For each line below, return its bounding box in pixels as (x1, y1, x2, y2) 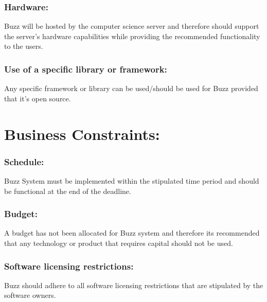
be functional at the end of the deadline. (4, 185, 131, 196)
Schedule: (4, 155, 44, 168)
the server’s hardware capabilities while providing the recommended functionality (4, 30, 260, 41)
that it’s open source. (4, 93, 71, 103)
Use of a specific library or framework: (4, 62, 167, 75)
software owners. (4, 290, 56, 300)
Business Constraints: (4, 123, 160, 144)
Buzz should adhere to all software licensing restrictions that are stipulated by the (4, 279, 263, 290)
